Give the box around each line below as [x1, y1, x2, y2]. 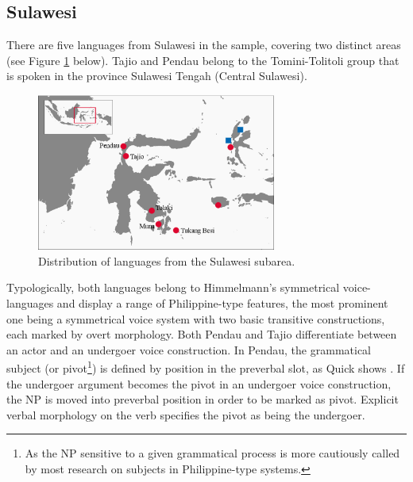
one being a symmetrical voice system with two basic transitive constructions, [6, 310, 385, 327]
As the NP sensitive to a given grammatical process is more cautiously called [25, 445, 400, 461]
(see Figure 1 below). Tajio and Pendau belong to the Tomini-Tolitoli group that [6, 52, 399, 68]
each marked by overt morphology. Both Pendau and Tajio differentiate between [6, 326, 397, 342]
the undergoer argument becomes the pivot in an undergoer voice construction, [6, 375, 392, 392]
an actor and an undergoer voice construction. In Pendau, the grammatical [6, 341, 371, 358]
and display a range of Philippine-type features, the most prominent [56, 294, 388, 311]
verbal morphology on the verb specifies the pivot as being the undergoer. [6, 406, 365, 423]
